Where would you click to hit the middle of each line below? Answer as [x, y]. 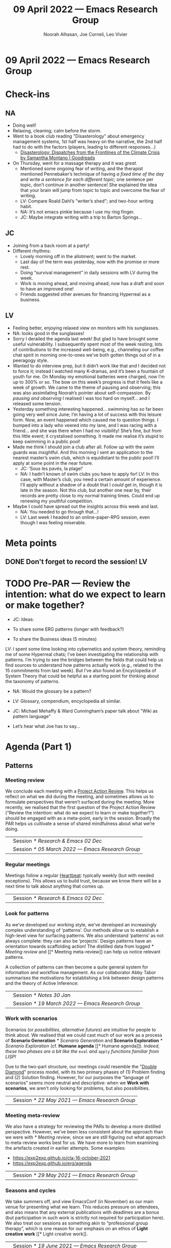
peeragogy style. [30, 360]
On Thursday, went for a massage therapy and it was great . [75, 163]
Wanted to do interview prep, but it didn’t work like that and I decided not [89, 365]
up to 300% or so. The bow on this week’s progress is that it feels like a [88, 382]
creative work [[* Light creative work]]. [47, 1234]
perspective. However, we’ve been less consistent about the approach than [84, 1132]
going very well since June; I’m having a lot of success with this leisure [87, 414]
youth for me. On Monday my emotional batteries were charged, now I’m [89, 376]
